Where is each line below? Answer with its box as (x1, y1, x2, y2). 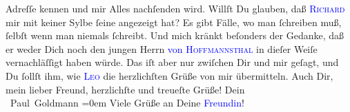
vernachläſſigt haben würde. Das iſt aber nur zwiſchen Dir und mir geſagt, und (6, 55, 339, 69)
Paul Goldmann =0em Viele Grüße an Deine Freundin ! (10, 96, 244, 110)
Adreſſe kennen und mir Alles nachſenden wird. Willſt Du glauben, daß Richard (6, 1, 345, 15)
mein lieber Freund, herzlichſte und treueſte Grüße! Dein (6, 82, 245, 96)
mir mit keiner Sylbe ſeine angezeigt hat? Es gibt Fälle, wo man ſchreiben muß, (6, 14, 342, 29)
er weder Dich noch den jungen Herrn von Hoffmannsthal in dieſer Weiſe (6, 41, 318, 56)
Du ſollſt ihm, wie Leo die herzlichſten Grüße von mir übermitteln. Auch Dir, (6, 68, 333, 82)
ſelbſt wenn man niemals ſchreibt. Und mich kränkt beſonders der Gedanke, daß (6, 28, 344, 43)
